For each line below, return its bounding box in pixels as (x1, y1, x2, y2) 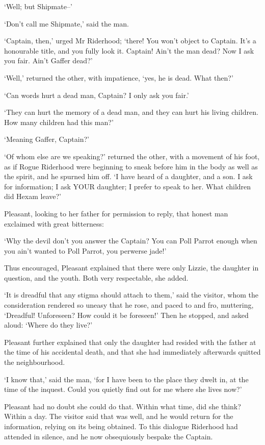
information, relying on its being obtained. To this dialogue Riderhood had (4, 421, 238, 431)
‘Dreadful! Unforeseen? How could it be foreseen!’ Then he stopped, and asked (4, 309, 249, 320)
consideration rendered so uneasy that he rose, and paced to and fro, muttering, (4, 300, 254, 310)
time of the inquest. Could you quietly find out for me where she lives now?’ (4, 384, 242, 394)
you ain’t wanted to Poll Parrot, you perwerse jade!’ (4, 245, 167, 256)
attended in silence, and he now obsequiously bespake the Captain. (4, 431, 213, 441)
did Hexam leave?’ (4, 191, 61, 202)
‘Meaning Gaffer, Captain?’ (4, 134, 89, 144)
